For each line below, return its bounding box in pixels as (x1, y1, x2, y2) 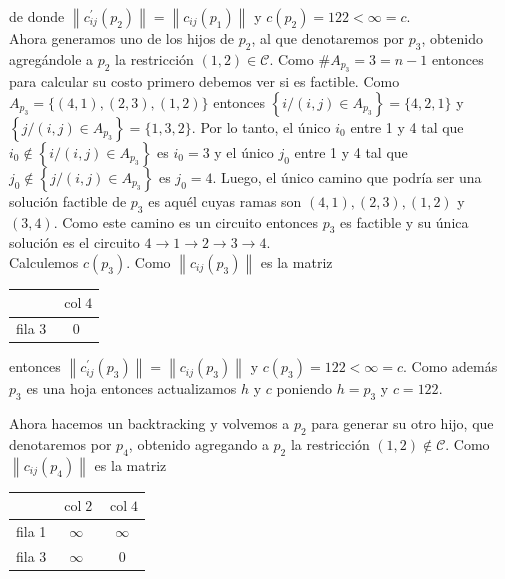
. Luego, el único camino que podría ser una (212, 166, 482, 187)
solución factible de (9, 190, 127, 211)
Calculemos (9, 251, 79, 272)
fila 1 (16, 521, 47, 542)
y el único (214, 141, 274, 162)
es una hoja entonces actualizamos (26, 378, 237, 399)
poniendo (276, 378, 333, 399)
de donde (9, 6, 65, 26)
